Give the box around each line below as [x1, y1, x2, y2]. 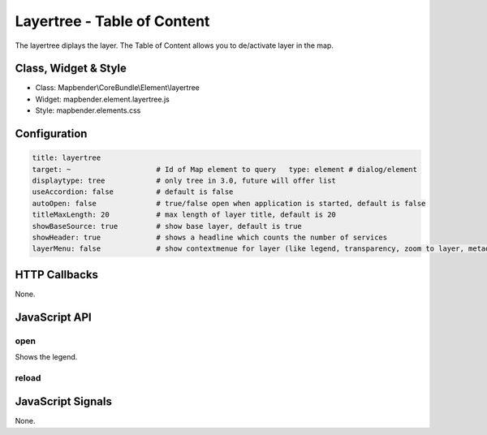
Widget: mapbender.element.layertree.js [35, 94, 170, 104]
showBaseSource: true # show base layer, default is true [32, 222, 302, 230]
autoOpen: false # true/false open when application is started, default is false [32, 199, 426, 208]
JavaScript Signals [15, 394, 113, 409]
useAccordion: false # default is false [32, 187, 234, 196]
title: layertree [32, 153, 101, 162]
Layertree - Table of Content [15, 12, 210, 30]
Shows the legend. [15, 352, 78, 362]
